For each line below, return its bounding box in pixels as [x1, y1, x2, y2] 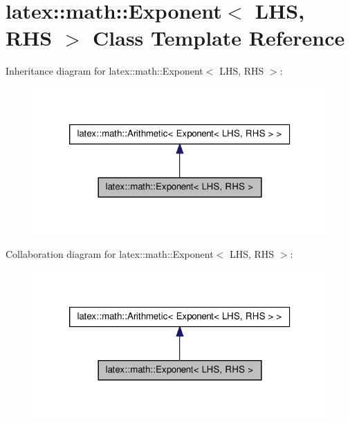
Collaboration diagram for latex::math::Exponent [6, 246, 214, 261]
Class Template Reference [93, 23, 345, 52]
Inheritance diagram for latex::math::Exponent [6, 64, 203, 78]
